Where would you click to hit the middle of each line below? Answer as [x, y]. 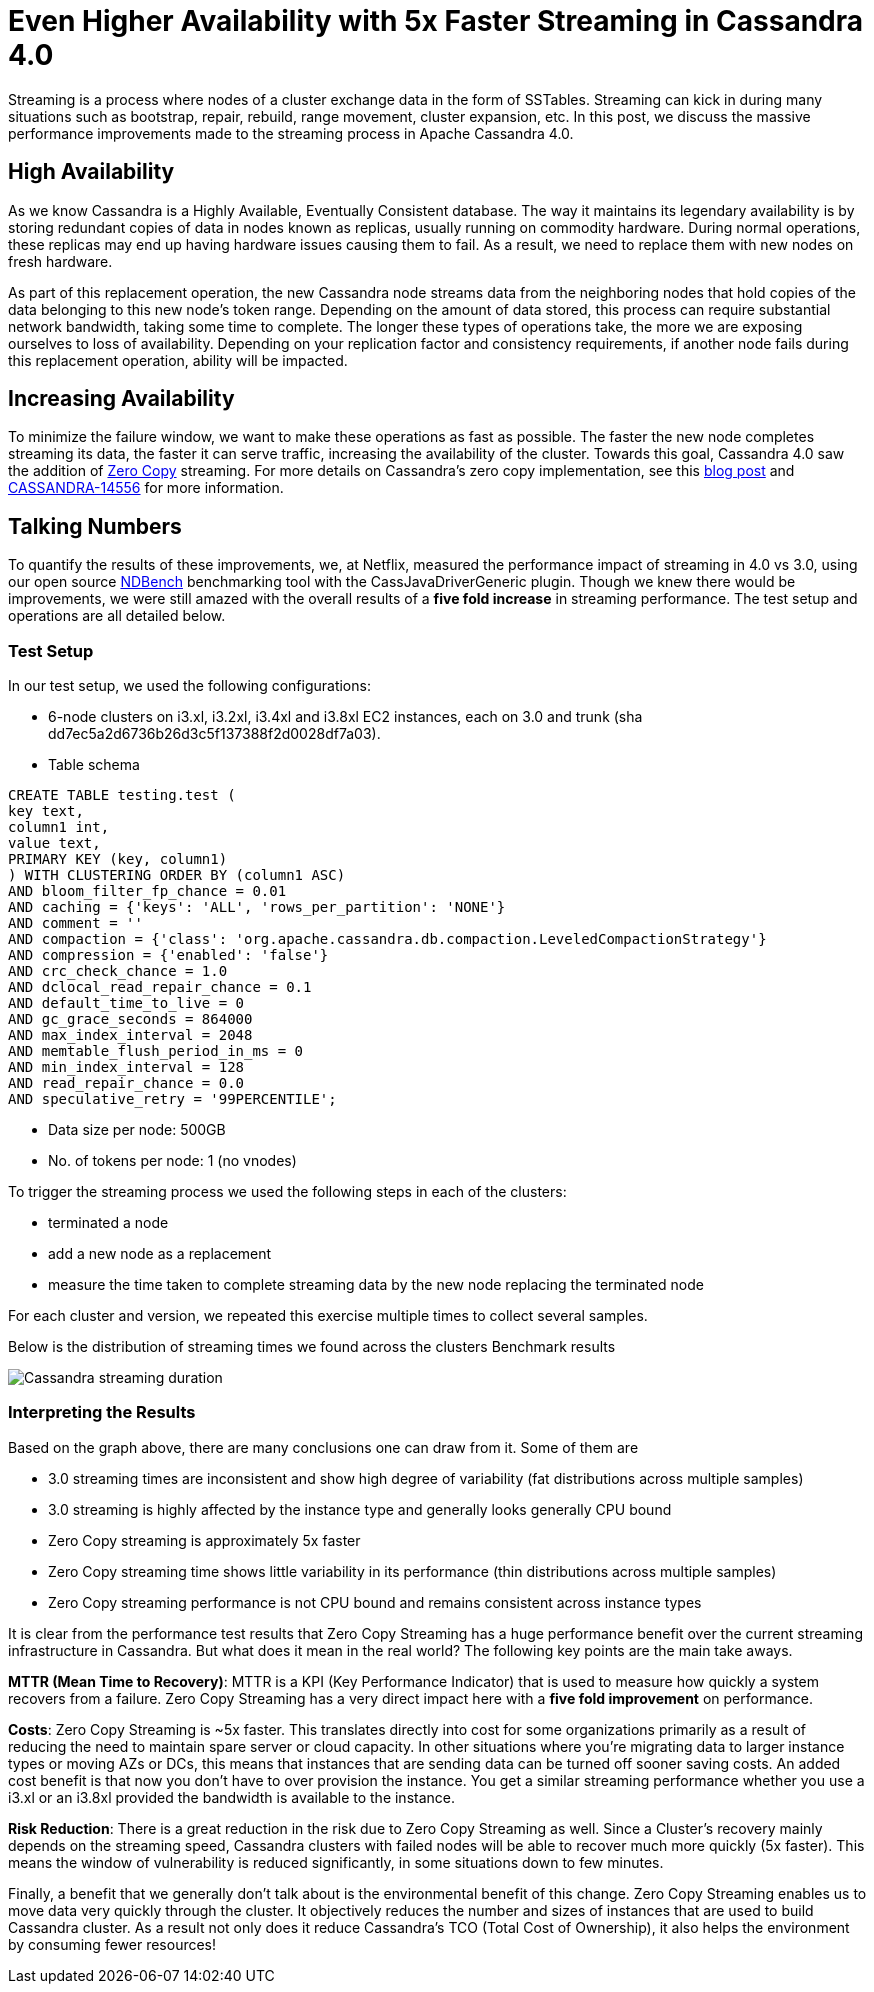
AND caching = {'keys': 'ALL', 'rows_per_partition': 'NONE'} [257, 907]
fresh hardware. [60, 261]
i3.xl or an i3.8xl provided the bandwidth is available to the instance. [232, 1797]
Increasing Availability [121, 399]
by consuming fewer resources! [112, 1944]
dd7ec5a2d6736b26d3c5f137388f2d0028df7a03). [214, 734]
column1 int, [59, 827]
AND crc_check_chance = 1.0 [118, 971]
